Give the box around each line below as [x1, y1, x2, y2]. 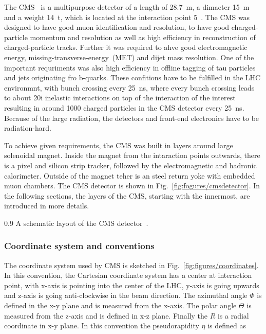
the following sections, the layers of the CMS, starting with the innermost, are [4, 190, 250, 201]
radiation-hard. [4, 122, 51, 133]
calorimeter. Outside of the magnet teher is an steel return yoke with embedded [4, 170, 255, 181]
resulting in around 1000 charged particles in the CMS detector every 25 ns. [4, 102, 244, 113]
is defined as [207, 320, 246, 331]
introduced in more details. [4, 200, 89, 211]
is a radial [217, 310, 249, 321]
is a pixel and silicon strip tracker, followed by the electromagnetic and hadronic [4, 160, 257, 170]
